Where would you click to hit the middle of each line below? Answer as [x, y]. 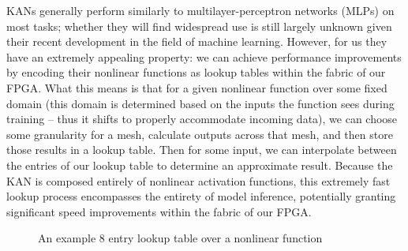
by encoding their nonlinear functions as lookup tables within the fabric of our [196, 72]
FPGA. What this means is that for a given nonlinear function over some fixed [197, 87]
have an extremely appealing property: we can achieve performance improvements [204, 56]
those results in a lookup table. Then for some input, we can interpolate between [202, 150]
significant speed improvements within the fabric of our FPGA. [159, 211]
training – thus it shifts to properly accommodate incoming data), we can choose [202, 119]
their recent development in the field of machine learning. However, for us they [197, 41]
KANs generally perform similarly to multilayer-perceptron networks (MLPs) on [200, 10]
